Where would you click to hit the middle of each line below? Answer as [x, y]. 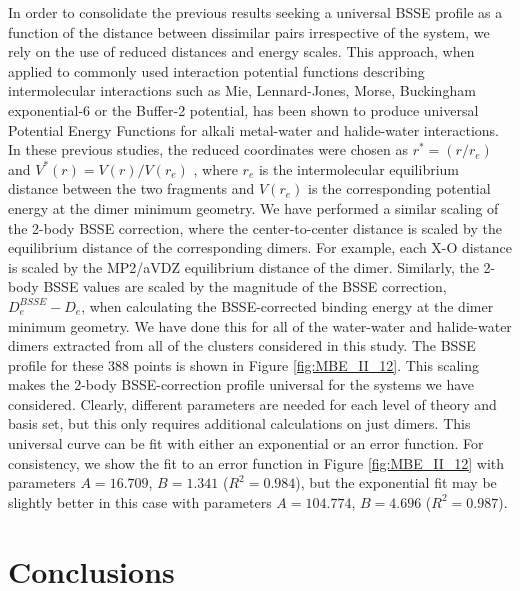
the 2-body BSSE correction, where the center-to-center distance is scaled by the [255, 227]
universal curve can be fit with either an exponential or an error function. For [246, 443]
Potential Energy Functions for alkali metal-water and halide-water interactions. [253, 129]
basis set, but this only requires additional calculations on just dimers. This [239, 423]
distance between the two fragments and [131, 188]
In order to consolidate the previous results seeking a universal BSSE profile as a [255, 12]
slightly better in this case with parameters [140, 501]
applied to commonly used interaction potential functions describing [216, 70]
